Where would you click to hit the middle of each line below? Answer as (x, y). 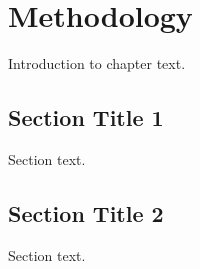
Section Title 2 (86, 212)
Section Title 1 (86, 117)
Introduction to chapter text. (97, 63)
